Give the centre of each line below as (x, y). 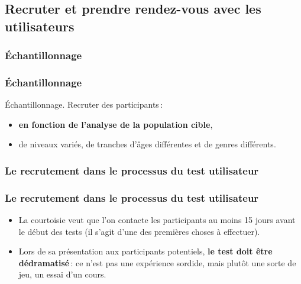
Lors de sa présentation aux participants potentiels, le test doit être (145, 251)
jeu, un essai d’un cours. (62, 274)
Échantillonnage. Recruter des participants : (84, 104)
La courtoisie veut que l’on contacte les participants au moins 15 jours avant (157, 220)
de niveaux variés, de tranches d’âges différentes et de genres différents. (147, 144)
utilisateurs (40, 26)
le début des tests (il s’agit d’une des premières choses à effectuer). (139, 231)
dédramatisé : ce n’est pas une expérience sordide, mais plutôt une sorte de (157, 262)
